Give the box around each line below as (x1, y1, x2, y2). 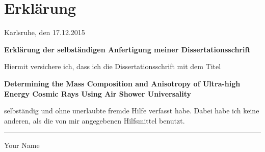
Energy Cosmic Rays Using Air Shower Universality (4, 88, 192, 99)
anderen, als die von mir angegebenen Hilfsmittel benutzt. (4, 115, 185, 126)
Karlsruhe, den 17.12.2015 (4, 27, 85, 38)
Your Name (4, 140, 40, 150)
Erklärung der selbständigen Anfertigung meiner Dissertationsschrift (4, 44, 251, 54)
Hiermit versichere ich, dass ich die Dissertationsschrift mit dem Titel (4, 61, 221, 72)
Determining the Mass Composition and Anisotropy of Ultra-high (4, 78, 241, 88)
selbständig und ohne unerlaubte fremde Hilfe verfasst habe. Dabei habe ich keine (4, 105, 259, 116)
